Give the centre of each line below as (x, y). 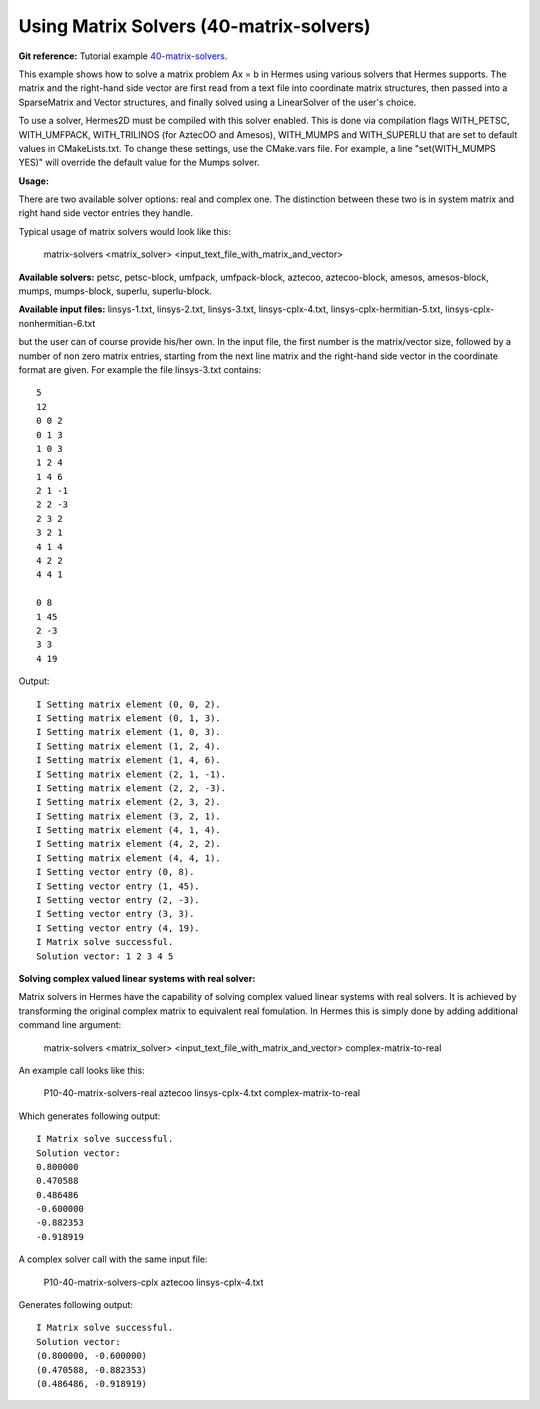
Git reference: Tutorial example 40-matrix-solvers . (123, 56)
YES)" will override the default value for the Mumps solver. (139, 162)
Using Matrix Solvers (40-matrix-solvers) (194, 26)
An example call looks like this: (81, 1070)
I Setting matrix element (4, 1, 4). (129, 830)
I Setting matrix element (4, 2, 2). (129, 844)
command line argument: (70, 1025)
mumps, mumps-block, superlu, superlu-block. (115, 291)
